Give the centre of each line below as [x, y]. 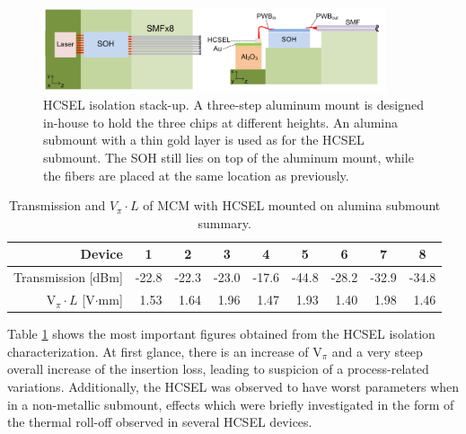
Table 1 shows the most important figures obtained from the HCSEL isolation [221, 334]
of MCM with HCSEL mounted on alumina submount [292, 205]
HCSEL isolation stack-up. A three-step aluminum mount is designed [233, 105]
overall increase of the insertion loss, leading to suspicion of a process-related [218, 369]
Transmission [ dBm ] [68, 277]
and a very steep [377, 351]
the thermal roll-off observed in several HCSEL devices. [160, 422]
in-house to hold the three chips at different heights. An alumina [221, 122]
